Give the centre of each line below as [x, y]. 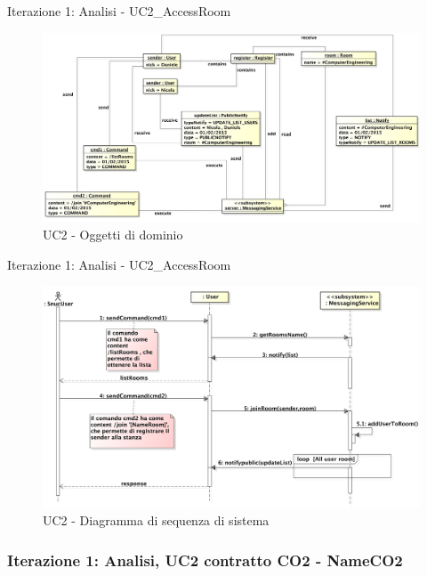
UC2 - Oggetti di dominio [113, 235]
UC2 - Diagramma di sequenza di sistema [156, 520]
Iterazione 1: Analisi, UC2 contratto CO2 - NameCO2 [205, 560]
